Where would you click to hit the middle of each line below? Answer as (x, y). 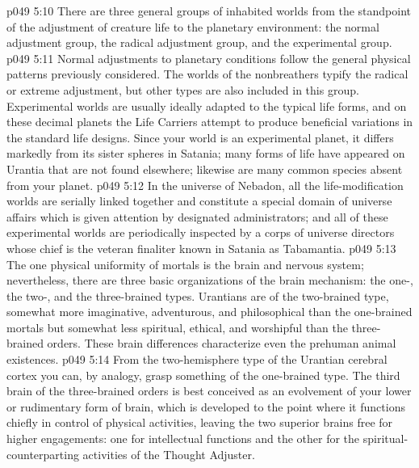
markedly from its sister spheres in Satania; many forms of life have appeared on (206, 153)
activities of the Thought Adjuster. (169, 454)
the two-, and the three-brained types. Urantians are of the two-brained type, (198, 295)
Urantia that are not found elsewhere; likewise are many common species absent (205, 169)
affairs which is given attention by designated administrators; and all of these (197, 216)
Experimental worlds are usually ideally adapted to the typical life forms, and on (207, 105)
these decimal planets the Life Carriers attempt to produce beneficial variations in (210, 122)
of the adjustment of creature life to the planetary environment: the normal (193, 26)
